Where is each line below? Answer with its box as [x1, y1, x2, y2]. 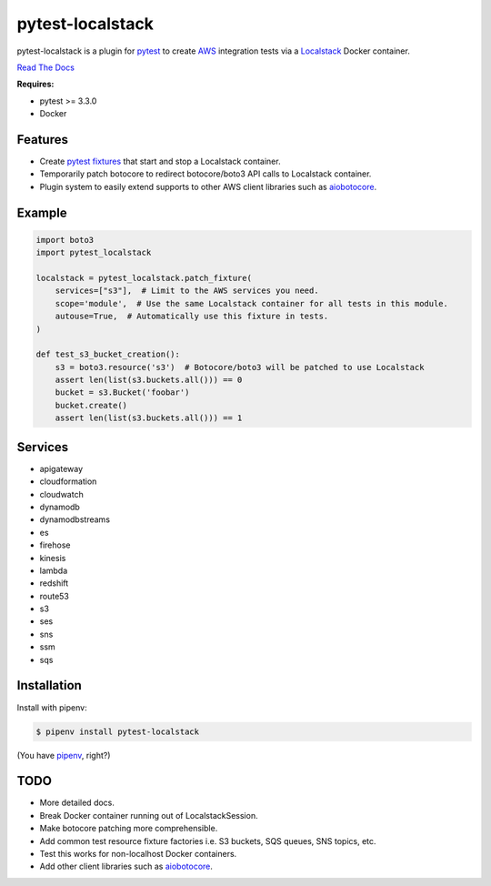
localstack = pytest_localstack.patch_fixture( [35, 273, 252, 283]
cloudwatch [39, 488, 84, 499]
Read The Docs [16, 62, 75, 73]
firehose [39, 539, 71, 550]
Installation [16, 678, 82, 693]
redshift [39, 578, 69, 589]
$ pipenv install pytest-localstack [35, 726, 200, 737]
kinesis [39, 552, 66, 563]
